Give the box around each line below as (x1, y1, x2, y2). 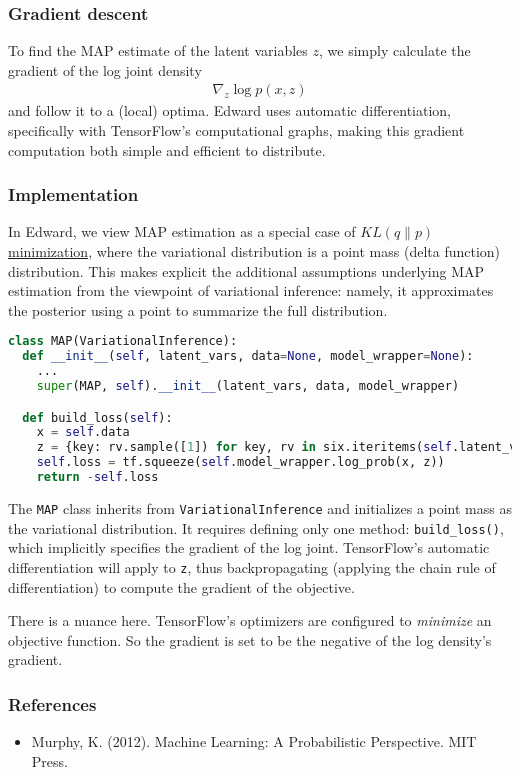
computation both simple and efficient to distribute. (8, 139, 326, 160)
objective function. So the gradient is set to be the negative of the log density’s (8, 629, 492, 650)
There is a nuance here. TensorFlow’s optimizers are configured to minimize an (8, 610, 492, 631)
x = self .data (36, 425, 130, 440)
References (8, 691, 97, 716)
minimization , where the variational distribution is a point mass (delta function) (8, 241, 501, 262)
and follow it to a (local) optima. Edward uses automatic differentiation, (8, 100, 452, 121)
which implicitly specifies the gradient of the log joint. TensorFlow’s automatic (8, 537, 490, 558)
